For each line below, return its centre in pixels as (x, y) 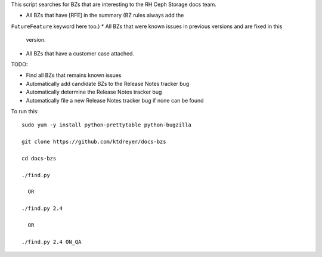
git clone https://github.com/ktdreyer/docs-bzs (94, 142)
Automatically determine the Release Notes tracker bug (94, 92)
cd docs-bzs (39, 158)
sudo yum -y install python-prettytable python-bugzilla (107, 125)
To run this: (25, 111)
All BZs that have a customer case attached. (80, 53)
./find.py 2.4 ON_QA (52, 242)
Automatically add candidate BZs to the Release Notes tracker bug (108, 83)
